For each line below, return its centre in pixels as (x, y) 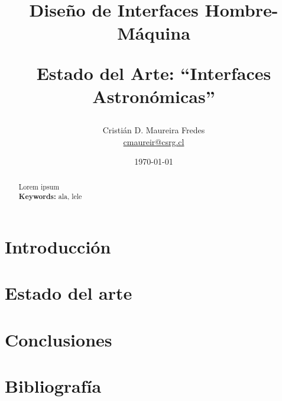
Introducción (58, 246)
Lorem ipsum (39, 186)
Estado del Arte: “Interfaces (154, 73)
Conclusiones (59, 339)
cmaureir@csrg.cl (154, 141)
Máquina (154, 33)
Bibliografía (53, 385)
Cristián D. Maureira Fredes (154, 129)
